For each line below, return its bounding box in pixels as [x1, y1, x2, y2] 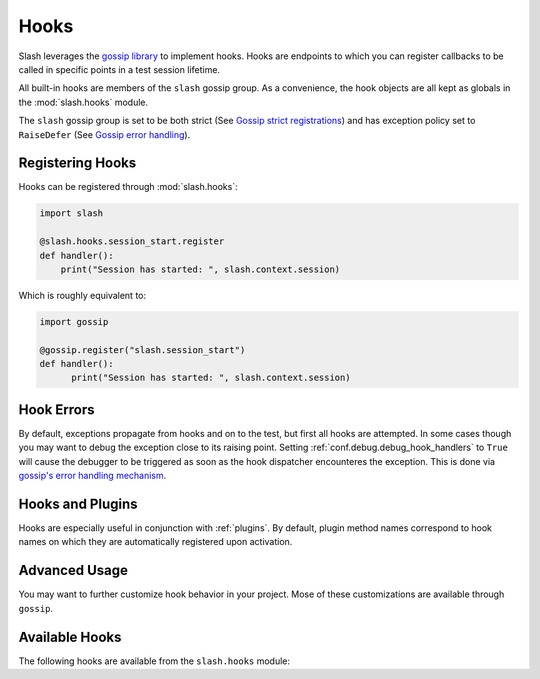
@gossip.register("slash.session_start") [39, 344, 246, 355]
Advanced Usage [18, 562, 129, 579]
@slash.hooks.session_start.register [39, 236, 225, 247]
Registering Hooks [18, 155, 137, 172]
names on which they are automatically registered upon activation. [18, 536, 293, 548]
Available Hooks [18, 628, 122, 645]
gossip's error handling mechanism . [18, 470, 167, 482]
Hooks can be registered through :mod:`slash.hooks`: [18, 181, 239, 193]
